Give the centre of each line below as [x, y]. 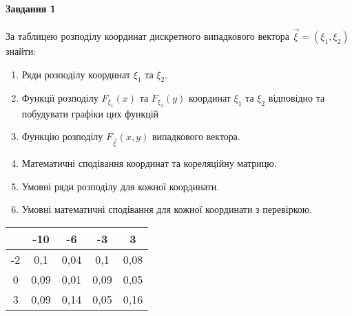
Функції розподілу [60, 98]
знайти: [21, 51]
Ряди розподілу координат [76, 74]
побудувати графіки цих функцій [90, 113]
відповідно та [297, 98]
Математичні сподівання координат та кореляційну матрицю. [149, 163]
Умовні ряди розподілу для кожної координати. [121, 186]
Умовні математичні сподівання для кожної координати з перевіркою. [167, 209]
